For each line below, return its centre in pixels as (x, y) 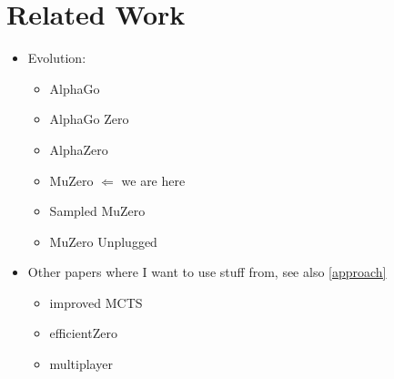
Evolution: (57, 58)
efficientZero (83, 333)
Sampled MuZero (97, 211)
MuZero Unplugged (103, 241)
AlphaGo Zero (89, 119)
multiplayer (81, 364)
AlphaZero (79, 149)
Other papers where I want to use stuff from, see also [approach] (207, 272)
